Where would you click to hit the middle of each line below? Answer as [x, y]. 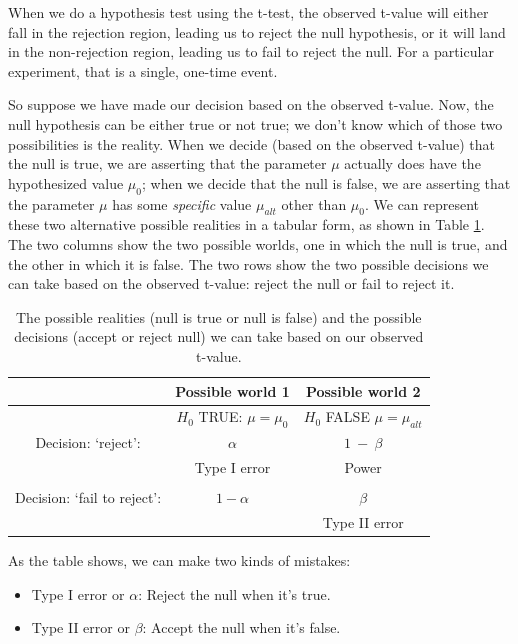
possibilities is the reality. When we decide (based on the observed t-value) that [252, 143]
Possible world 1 [232, 390]
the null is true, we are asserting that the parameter [167, 163]
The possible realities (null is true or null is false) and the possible [219, 316]
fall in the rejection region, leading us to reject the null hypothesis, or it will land [257, 31]
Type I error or [78, 593]
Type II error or [80, 627]
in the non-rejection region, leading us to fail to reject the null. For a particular [251, 51]
